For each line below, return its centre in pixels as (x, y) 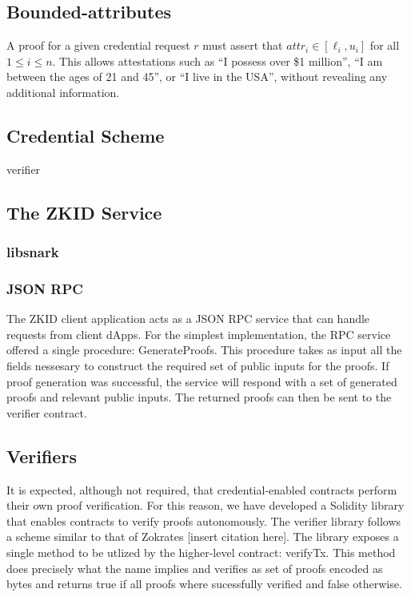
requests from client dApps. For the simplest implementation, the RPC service (199, 334)
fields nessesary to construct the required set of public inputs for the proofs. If (198, 365)
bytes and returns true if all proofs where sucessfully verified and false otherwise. (204, 584)
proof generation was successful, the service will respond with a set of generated (202, 381)
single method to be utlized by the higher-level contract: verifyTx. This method (201, 552)
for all (385, 45)
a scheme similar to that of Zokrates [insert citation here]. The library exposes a (203, 536)
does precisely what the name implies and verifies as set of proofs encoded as (195, 568)
